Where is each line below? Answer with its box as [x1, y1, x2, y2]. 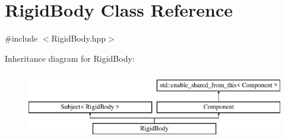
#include [5, 32, 38, 45]
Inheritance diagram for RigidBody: [5, 52, 135, 64]
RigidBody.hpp [51, 32, 106, 45]
